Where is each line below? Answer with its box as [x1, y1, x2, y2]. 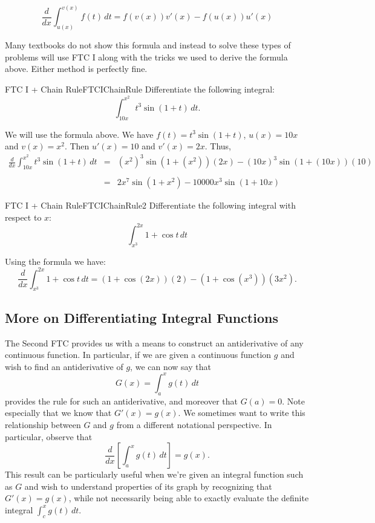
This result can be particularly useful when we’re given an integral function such [5, 468, 304, 481]
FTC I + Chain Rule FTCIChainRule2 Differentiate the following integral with [5, 199, 296, 212]
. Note [282, 394, 305, 407]
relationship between [5, 418, 81, 430]
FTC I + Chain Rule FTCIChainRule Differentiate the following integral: [5, 83, 275, 96]
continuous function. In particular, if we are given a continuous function [5, 348, 272, 361]
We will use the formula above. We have [5, 128, 154, 140]
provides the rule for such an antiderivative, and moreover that [5, 394, 238, 407]
